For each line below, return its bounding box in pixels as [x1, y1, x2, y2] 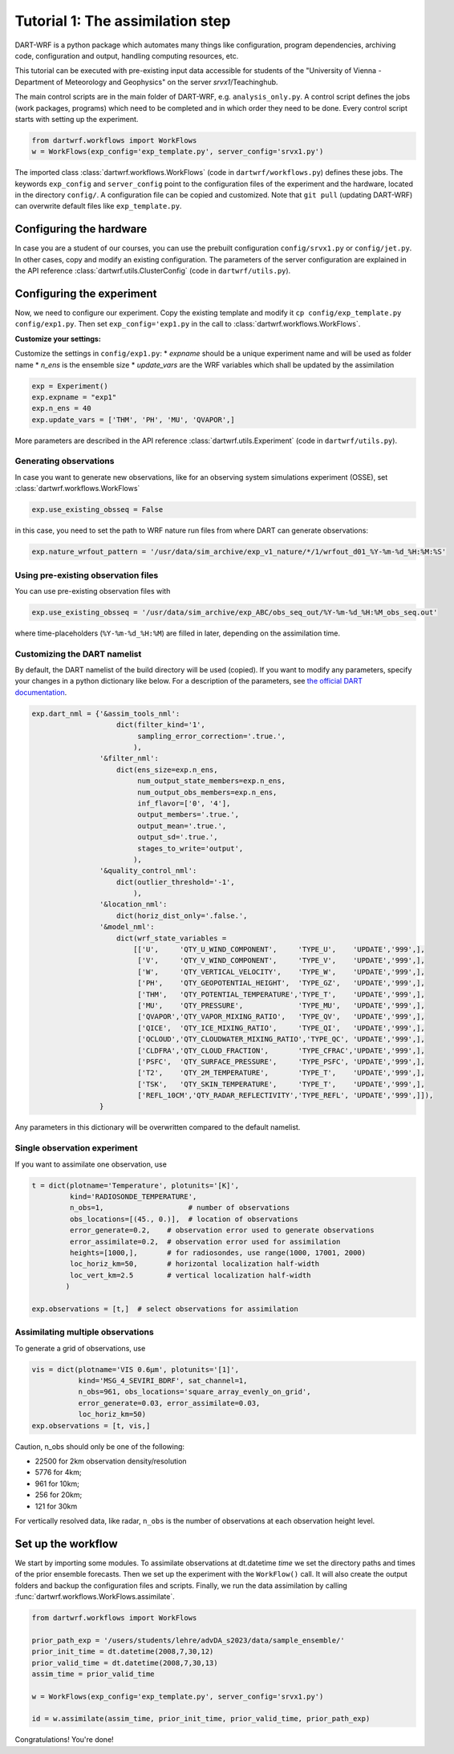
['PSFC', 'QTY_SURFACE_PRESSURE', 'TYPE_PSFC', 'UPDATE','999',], [137, 1057, 425, 1066]
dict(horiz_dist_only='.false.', [116, 911, 248, 920]
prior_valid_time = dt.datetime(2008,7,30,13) [31, 1658, 218, 1667]
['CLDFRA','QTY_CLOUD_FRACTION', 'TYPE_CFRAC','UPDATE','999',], [137, 1045, 425, 1055]
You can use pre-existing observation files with [14, 586, 171, 595]
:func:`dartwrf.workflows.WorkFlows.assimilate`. [14, 1591, 176, 1601]
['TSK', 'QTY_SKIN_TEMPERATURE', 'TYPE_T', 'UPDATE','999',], [137, 1079, 425, 1089]
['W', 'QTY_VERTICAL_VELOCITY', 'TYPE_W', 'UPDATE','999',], [137, 967, 425, 976]
